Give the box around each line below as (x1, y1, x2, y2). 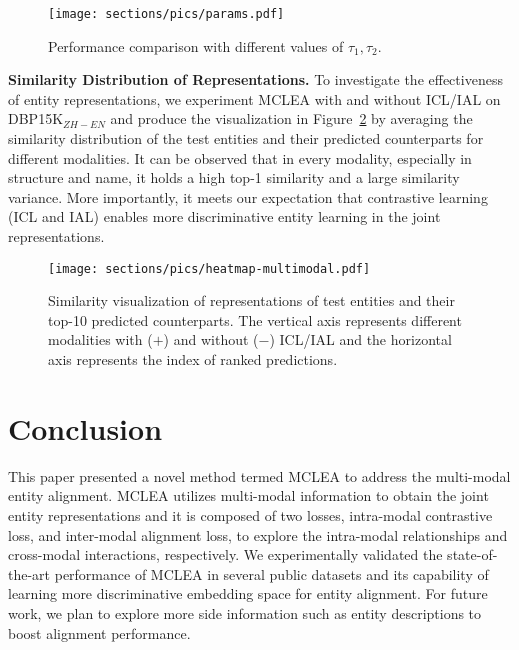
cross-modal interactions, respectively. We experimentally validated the (8, 544, 443, 565)
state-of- (447, 544, 498, 565)
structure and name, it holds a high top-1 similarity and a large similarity (8, 167, 460, 188)
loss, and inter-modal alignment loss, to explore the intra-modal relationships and (8, 524, 508, 545)
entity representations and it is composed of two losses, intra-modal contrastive (8, 504, 493, 525)
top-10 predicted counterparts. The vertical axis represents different (48, 309, 462, 330)
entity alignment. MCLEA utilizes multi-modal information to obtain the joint (8, 485, 489, 506)
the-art (8, 563, 51, 584)
